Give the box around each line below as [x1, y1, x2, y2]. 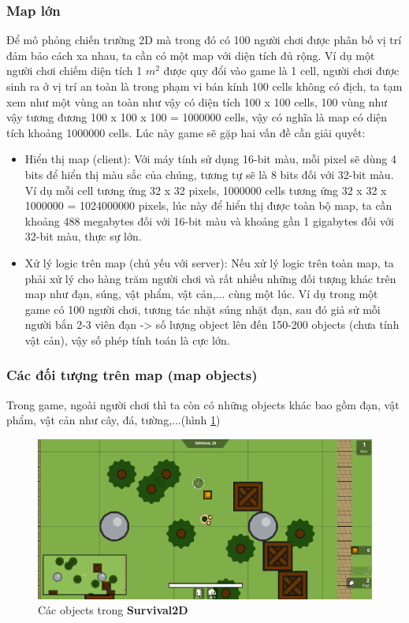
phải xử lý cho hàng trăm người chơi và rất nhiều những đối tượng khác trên [24, 270, 396, 286]
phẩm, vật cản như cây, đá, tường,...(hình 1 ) [6, 412, 221, 428]
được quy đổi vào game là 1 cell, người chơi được [163, 62, 400, 79]
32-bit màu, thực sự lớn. [24, 228, 142, 244]
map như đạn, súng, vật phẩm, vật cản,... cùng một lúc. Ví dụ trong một [24, 285, 378, 302]
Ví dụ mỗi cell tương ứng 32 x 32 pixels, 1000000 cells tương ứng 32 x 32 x [24, 181, 387, 198]
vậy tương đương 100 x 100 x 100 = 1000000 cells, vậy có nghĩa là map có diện [6, 109, 388, 125]
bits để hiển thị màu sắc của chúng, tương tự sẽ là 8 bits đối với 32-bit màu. [24, 166, 394, 182]
